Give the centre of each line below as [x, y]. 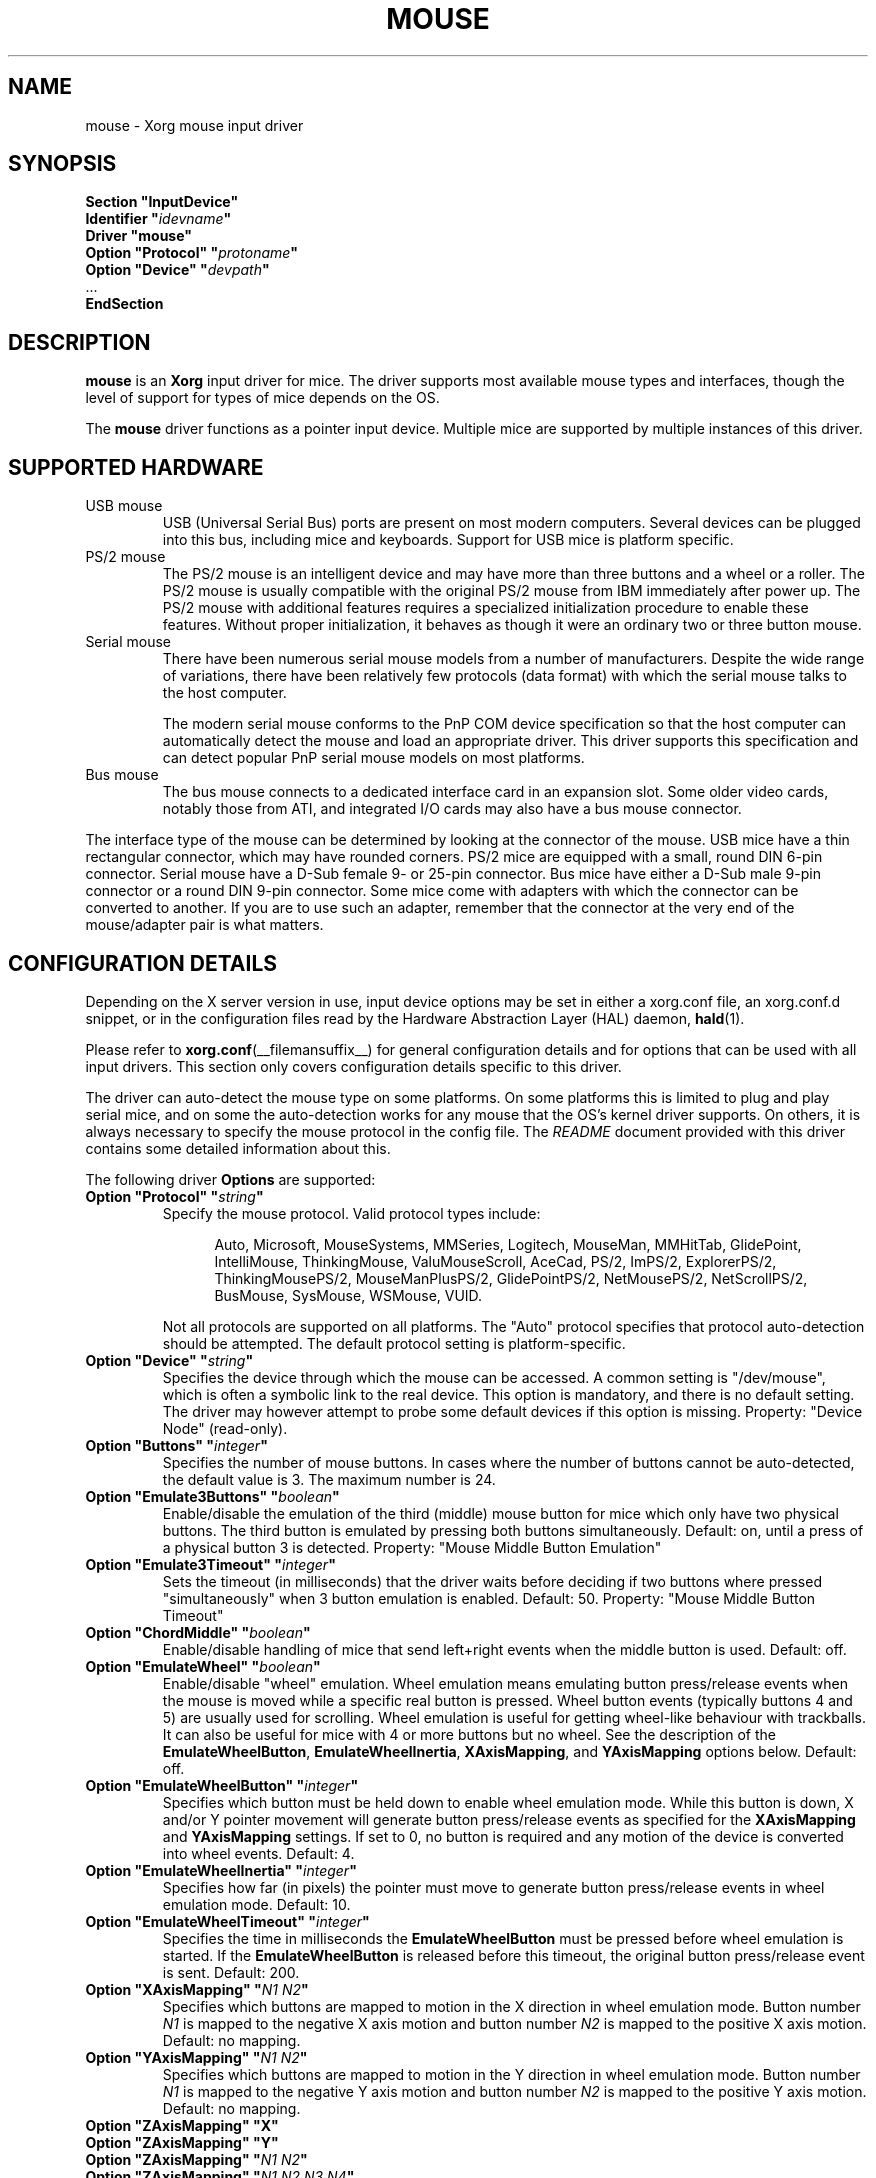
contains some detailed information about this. [238, 1148]
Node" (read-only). [225, 1428]
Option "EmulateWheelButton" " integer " [222, 1785]
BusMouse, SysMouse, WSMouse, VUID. [348, 1295]
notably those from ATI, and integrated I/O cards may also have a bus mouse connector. [452, 809]
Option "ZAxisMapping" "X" [182, 2125]
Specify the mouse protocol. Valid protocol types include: [351, 1213]
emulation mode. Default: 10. [256, 1904]
